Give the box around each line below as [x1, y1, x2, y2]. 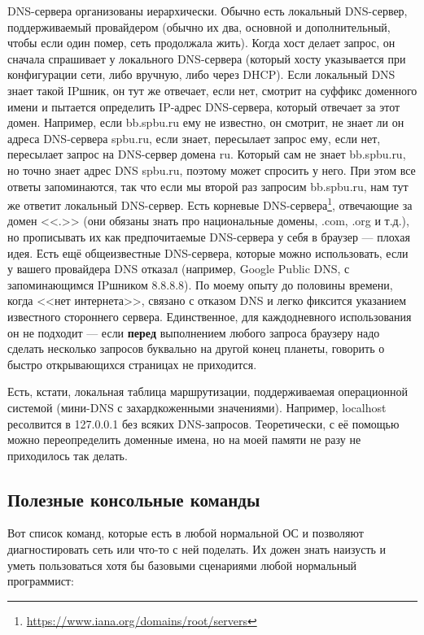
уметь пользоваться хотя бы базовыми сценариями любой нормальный [7, 556, 357, 573]
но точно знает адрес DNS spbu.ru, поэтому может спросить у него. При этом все [7, 161, 416, 178]
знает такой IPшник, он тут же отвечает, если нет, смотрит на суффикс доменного [7, 81, 417, 98]
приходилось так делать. [7, 446, 128, 463]
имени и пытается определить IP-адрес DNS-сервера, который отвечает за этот [7, 98, 400, 115]
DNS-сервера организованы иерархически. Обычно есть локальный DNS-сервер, [7, 2, 408, 19]
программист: [7, 572, 74, 589]
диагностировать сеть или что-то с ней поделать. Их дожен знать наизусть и [7, 541, 387, 558]
